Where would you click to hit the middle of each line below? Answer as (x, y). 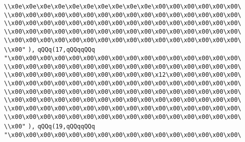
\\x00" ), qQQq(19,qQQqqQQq (50, 127)
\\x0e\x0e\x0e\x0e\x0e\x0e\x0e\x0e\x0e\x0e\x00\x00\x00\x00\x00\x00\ (123, 7)
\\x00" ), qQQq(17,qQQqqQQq (50, 50)
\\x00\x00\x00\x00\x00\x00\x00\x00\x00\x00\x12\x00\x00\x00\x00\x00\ (123, 75)
